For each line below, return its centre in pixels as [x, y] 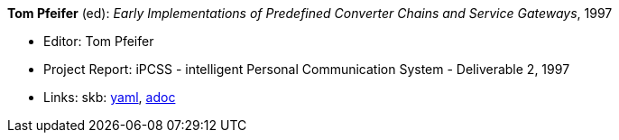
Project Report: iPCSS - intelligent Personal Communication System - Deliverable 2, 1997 [307, 69]
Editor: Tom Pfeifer [99, 41]
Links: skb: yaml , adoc [110, 97]
